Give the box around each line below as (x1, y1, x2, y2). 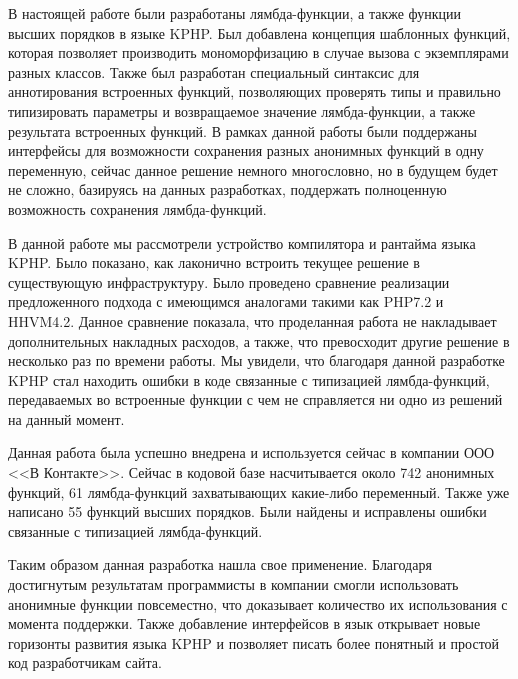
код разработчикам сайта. (8, 652, 162, 673)
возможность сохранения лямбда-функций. (8, 198, 267, 219)
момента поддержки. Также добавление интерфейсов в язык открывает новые (8, 613, 481, 634)
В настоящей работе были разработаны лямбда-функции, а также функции (8, 3, 462, 23)
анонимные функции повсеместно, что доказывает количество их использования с (8, 593, 508, 614)
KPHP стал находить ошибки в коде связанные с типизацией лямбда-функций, (8, 369, 490, 390)
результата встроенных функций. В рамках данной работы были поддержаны (8, 120, 478, 141)
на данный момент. (8, 408, 125, 429)
